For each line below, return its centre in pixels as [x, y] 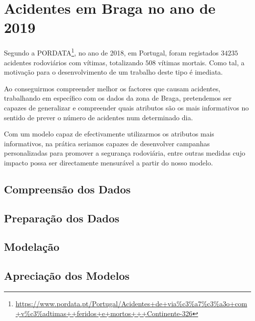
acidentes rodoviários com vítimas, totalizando [74, 62]
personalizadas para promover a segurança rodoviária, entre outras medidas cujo [125, 153]
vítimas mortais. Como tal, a [201, 62]
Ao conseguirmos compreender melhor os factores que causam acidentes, [112, 88]
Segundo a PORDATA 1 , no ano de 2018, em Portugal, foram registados [111, 52]
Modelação [32, 247]
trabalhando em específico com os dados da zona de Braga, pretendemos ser [118, 98]
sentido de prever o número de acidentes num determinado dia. [99, 117]
